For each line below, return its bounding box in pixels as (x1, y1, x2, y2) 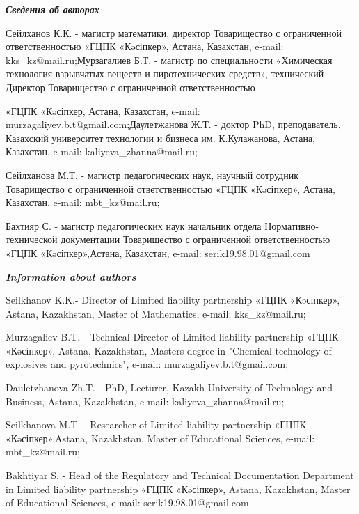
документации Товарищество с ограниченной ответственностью (61, 232, 330, 247)
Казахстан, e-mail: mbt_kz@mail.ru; (6, 195, 160, 210)
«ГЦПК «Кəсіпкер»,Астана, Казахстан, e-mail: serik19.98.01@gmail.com (6, 245, 310, 260)
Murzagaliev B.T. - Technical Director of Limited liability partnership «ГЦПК (6, 329, 339, 344)
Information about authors (6, 269, 136, 283)
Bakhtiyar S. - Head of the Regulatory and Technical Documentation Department (6, 468, 354, 483)
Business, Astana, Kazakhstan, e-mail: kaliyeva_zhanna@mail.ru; (6, 394, 285, 408)
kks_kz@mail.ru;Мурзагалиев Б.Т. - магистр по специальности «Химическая (6, 52, 333, 67)
